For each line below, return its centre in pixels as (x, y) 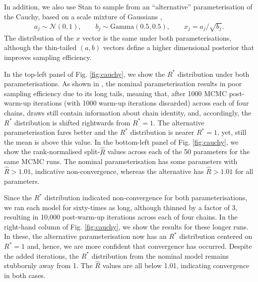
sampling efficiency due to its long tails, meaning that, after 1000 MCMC (116, 93)
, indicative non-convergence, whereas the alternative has (117, 171)
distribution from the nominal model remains (160, 255)
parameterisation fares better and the (61, 132)
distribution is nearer (162, 132)
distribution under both (213, 74)
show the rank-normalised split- (52, 151)
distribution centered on (216, 236)
